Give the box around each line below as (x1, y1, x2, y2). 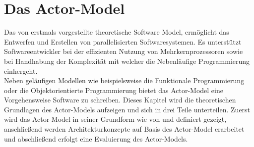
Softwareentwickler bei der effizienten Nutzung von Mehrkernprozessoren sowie (4, 46, 243, 56)
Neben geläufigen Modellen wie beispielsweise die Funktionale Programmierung (4, 75, 245, 86)
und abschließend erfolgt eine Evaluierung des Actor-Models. (4, 133, 188, 144)
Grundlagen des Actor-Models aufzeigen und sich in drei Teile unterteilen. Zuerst (4, 104, 251, 114)
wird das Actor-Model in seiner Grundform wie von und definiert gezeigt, (4, 114, 227, 124)
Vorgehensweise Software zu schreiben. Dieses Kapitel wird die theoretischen (4, 95, 236, 105)
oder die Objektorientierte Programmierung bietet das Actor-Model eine (4, 85, 223, 95)
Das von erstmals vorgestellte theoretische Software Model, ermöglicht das (4, 27, 229, 37)
